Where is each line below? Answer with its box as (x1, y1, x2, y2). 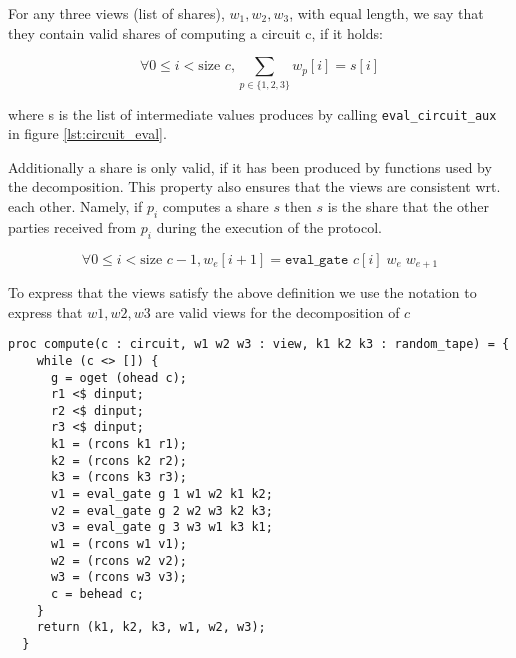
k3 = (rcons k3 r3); (50, 470, 187, 485)
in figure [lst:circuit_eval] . (8, 123, 167, 144)
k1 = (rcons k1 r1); (50, 437, 187, 452)
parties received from (8, 216, 137, 237)
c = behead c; (50, 587, 145, 602)
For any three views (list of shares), (8, 3, 225, 23)
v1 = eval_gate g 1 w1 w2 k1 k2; (50, 487, 273, 502)
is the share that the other (327, 195, 489, 216)
